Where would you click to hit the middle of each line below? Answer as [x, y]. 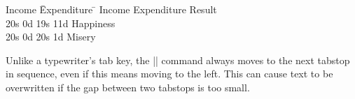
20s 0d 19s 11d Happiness [61, 23]
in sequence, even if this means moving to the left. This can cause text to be [169, 74]
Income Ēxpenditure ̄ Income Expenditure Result [111, 9]
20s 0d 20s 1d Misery [51, 37]
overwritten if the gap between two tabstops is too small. [128, 87]
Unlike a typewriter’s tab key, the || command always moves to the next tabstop [178, 60]
